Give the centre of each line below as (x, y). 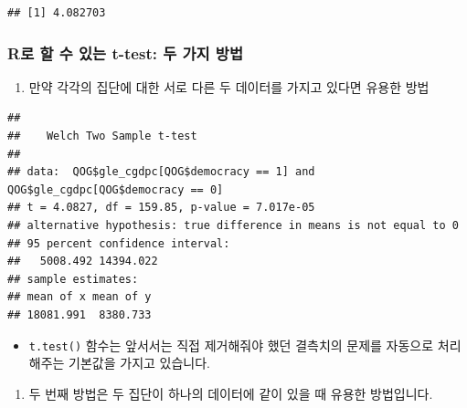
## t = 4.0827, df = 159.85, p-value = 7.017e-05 (161, 208)
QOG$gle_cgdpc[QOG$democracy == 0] (116, 189)
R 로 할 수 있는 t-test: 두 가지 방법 (125, 52)
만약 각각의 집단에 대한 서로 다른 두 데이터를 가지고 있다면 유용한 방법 (229, 86)
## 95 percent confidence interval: (119, 243)
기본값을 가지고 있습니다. (139, 363)
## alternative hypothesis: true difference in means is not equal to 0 (233, 225)
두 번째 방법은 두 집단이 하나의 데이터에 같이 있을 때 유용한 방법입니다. (231, 393)
